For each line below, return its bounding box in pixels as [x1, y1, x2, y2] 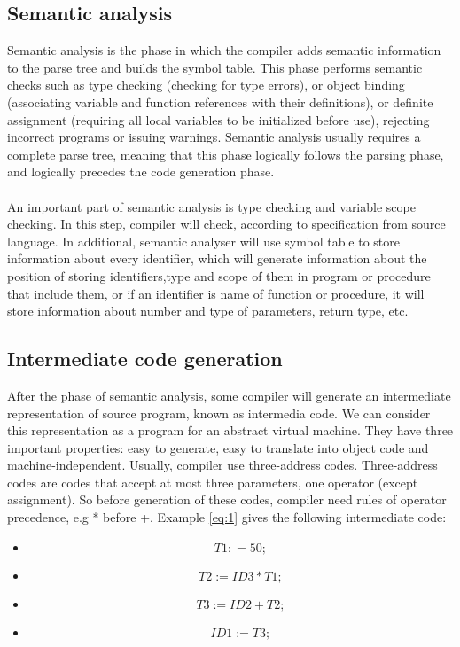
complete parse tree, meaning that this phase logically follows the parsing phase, [7, 144, 444, 163]
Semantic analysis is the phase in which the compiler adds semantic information [7, 41, 441, 59]
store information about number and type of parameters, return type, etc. [7, 301, 409, 320]
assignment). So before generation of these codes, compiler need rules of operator [7, 490, 447, 509]
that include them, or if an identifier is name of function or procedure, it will [7, 284, 425, 302]
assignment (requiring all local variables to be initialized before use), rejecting [7, 110, 430, 129]
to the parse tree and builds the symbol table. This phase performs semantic [7, 58, 423, 76]
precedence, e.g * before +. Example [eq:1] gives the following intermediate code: [7, 508, 447, 526]
